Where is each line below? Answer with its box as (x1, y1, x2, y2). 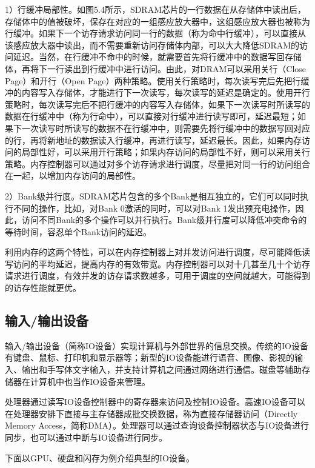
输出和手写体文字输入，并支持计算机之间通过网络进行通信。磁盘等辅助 (21, 363, 302, 376)
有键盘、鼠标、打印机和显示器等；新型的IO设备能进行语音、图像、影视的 (5, 351, 294, 364)
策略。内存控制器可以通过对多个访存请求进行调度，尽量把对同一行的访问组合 (5, 157, 310, 170)
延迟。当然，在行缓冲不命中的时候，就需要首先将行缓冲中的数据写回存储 (13, 50, 302, 63)
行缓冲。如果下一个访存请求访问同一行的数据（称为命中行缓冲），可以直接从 (5, 27, 306, 39)
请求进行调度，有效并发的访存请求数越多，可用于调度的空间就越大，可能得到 (5, 269, 310, 282)
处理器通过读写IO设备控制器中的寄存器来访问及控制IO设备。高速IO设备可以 (5, 395, 305, 408)
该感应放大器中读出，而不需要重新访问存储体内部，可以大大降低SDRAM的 (5, 38, 300, 51)
